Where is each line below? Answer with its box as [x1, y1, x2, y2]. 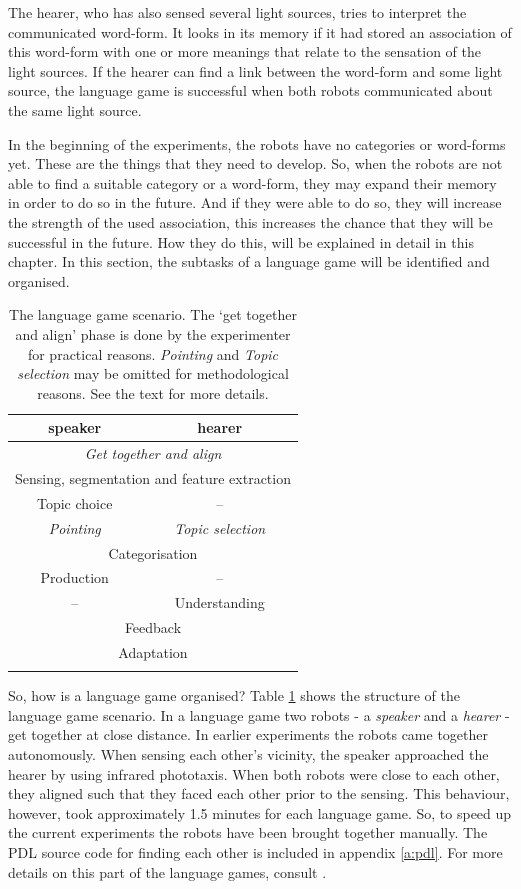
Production [40, 567, 109, 588]
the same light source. [8, 99, 142, 120]
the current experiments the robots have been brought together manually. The [8, 822, 488, 843]
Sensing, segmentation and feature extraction [15, 467, 291, 488]
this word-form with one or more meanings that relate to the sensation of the [8, 41, 481, 62]
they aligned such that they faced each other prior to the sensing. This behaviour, [8, 783, 510, 804]
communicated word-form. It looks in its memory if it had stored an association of [8, 21, 512, 42]
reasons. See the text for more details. [37, 382, 269, 403]
